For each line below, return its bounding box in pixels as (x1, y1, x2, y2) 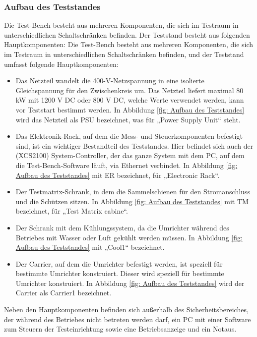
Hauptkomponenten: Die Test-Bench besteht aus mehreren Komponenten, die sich (4, 39, 254, 50)
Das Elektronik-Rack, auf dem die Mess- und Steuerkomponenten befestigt (15, 131, 243, 141)
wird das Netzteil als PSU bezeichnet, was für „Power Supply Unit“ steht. (15, 114, 241, 124)
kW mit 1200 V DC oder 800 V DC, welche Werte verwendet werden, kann (15, 95, 244, 105)
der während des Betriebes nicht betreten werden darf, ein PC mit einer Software (4, 314, 251, 324)
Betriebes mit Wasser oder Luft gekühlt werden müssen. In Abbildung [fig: (15, 232, 243, 242)
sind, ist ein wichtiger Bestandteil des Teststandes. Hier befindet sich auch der (15, 140, 254, 151)
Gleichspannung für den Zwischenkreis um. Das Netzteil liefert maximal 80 (15, 85, 244, 95)
